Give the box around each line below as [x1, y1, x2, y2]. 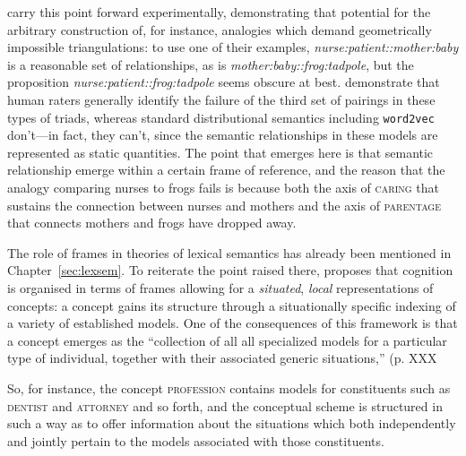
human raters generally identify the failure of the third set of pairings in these [7, 90, 436, 108]
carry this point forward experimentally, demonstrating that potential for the [7, 3, 431, 21]
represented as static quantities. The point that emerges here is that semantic [7, 142, 434, 161]
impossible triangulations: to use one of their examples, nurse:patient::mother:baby [7, 38, 459, 56]
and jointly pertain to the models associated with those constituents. [7, 431, 384, 450]
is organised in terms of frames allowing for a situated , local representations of [7, 278, 434, 297]
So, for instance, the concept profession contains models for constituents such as [7, 378, 451, 397]
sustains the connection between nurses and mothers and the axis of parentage [7, 195, 442, 214]
